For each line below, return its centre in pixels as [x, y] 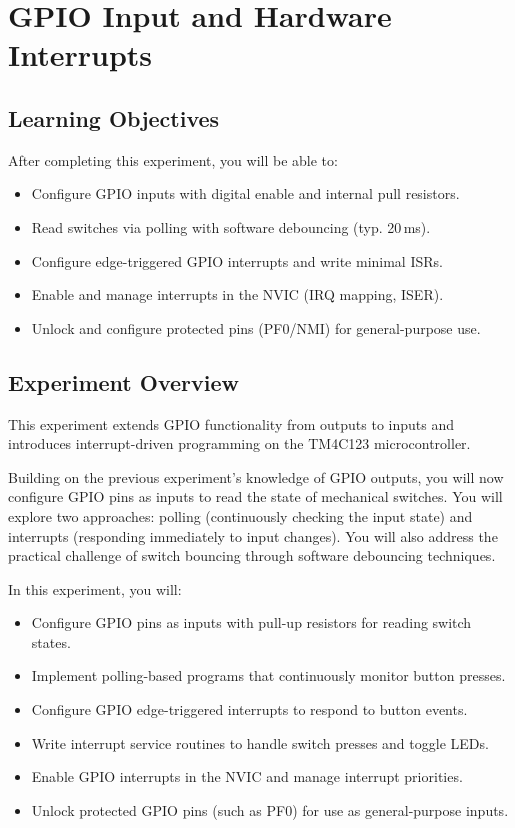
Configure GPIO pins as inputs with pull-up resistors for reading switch [251, 622]
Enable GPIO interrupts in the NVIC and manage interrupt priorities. [247, 776]
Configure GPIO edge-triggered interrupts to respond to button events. [249, 709]
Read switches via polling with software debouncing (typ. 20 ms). [231, 226]
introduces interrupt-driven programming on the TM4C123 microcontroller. [239, 443]
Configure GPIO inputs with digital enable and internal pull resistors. [245, 193]
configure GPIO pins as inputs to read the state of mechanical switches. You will [255, 496]
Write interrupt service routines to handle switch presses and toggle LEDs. [260, 742]
